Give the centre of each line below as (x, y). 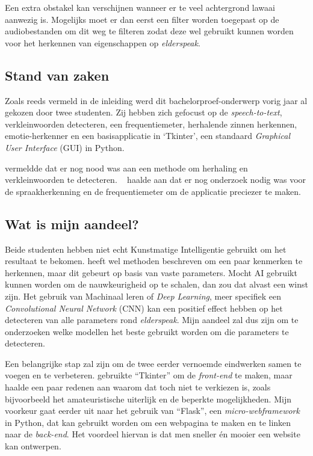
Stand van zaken (57, 75)
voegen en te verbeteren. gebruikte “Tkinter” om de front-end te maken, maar (149, 375)
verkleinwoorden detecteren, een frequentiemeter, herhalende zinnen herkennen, (151, 124)
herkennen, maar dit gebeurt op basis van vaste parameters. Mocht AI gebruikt (151, 272)
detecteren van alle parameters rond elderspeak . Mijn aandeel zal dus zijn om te (152, 320)
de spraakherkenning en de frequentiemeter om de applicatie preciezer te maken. (153, 191)
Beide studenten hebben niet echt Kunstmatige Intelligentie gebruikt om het (146, 249)
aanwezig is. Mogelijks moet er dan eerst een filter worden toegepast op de (142, 19)
